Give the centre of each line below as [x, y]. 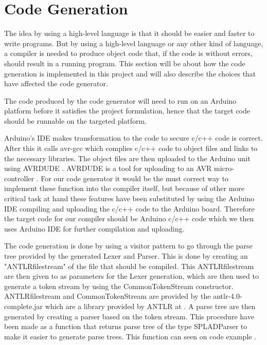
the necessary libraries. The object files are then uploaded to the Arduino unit [127, 158]
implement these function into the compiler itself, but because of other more [124, 188]
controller [19, 178]
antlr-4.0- [228, 296]
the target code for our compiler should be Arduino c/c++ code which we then [129, 218]
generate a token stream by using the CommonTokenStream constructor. [119, 286]
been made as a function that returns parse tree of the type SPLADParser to [126, 326]
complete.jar [24, 306]
